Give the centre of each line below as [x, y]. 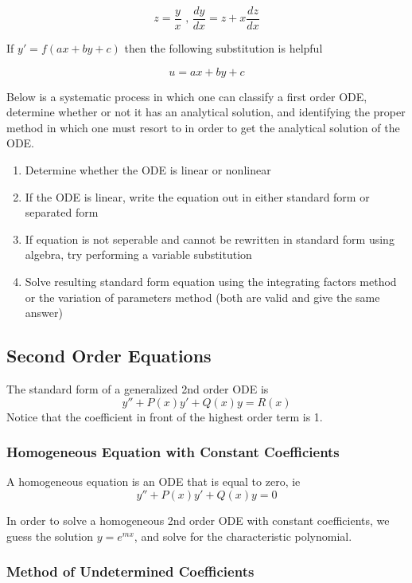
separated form [62, 212]
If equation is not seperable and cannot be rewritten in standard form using [210, 239]
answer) [44, 313]
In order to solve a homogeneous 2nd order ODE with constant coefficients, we [198, 520]
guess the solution [50, 536]
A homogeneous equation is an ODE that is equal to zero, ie [154, 481]
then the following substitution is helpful [223, 48]
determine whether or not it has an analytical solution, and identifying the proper [206, 112]
